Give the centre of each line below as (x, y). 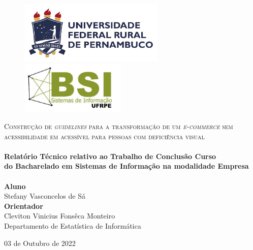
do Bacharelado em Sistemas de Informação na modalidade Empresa (126, 166)
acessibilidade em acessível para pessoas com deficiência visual (104, 136)
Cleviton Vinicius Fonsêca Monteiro (60, 216)
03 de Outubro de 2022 (40, 243)
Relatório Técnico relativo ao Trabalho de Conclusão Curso (110, 156)
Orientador (24, 206)
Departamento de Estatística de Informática (73, 225)
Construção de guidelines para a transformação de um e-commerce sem (119, 126)
